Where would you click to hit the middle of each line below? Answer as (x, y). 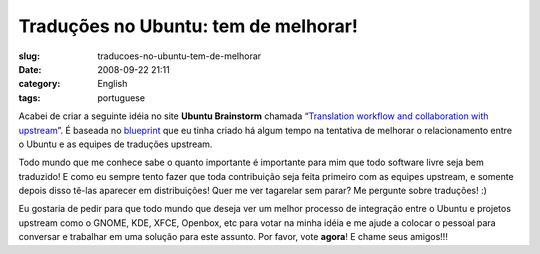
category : (39, 84)
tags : (29, 97)
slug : (29, 56)
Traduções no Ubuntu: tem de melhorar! (188, 26)
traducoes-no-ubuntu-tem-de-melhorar (179, 56)
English (112, 84)
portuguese (121, 97)
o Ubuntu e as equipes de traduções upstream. (115, 144)
